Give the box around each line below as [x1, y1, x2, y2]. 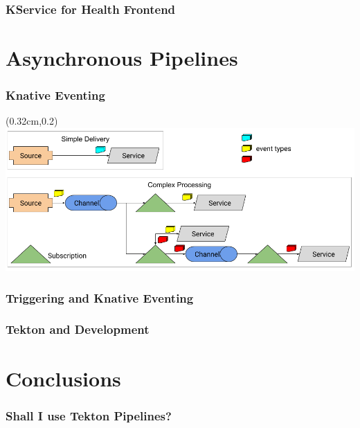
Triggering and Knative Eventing [6, 289, 194, 306]
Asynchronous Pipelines [6, 44, 238, 72]
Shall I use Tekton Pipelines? [6, 407, 172, 424]
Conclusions [6, 364, 121, 392]
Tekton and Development [6, 321, 150, 338]
